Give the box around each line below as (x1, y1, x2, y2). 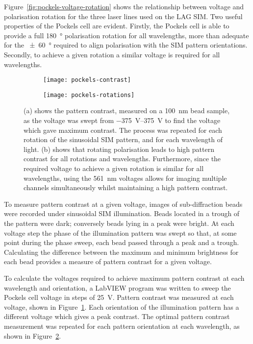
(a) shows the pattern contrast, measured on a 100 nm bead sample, (24, 105, 230, 116)
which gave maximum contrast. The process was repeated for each (24, 124, 222, 135)
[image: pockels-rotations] (43, 91, 135, 98)
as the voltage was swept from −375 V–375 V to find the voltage (24, 115, 221, 125)
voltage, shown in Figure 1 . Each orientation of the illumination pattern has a (4, 301, 239, 312)
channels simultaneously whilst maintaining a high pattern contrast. (24, 182, 228, 193)
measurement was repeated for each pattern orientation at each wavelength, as (4, 320, 240, 331)
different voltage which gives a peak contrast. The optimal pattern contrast (4, 311, 230, 321)
